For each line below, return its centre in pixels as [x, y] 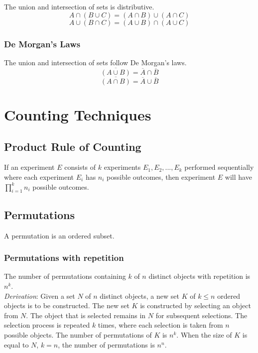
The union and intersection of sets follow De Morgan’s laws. [95, 62]
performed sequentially [219, 167]
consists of [80, 167]
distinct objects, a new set [139, 295]
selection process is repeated [47, 325]
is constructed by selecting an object [195, 305]
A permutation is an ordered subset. [59, 235]
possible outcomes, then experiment [161, 177]
